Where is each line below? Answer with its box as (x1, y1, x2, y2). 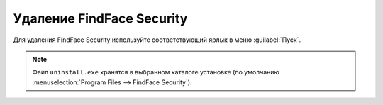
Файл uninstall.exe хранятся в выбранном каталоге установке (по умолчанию (32, 68, 280, 77)
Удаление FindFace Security (13, 11, 188, 26)
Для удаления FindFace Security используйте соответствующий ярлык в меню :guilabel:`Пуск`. (13, 35, 301, 44)
